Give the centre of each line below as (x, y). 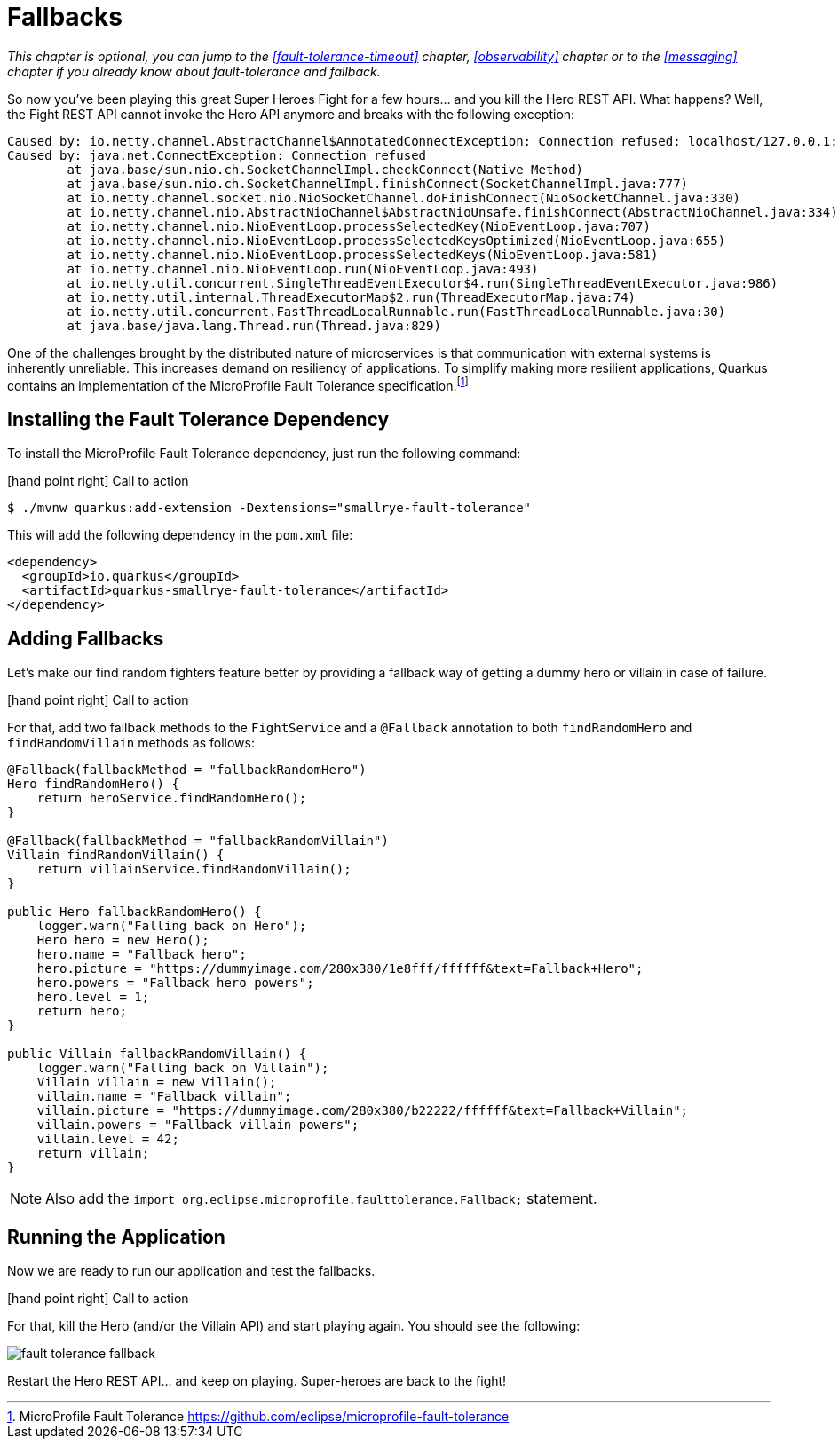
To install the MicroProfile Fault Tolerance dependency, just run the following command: (264, 454)
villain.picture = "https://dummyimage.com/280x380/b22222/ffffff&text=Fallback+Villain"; (363, 1111)
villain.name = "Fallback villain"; (164, 1097)
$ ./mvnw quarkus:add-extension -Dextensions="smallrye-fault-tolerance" (269, 508)
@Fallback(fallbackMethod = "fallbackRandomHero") (187, 770)
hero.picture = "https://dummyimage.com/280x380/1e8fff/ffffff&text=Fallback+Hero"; (340, 969)
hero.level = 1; (93, 997)
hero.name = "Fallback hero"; (142, 955)
